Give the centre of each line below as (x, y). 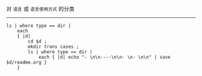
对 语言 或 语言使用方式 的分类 (40, 9)
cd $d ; (37, 41)
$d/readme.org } (26, 62)
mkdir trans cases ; (54, 47)
